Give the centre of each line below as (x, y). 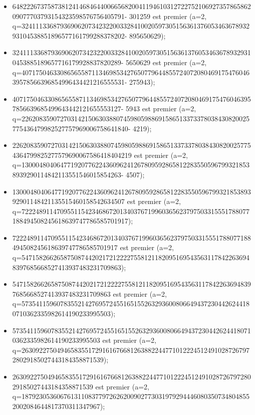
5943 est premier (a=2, (161, 109)
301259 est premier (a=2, (168, 16)
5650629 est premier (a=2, (166, 62)
